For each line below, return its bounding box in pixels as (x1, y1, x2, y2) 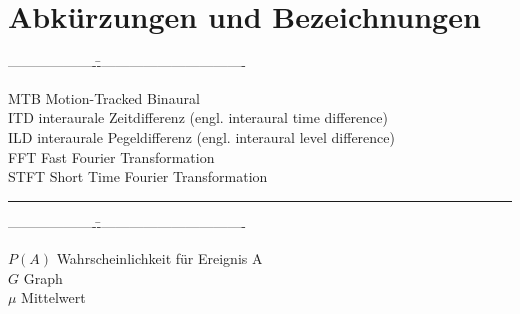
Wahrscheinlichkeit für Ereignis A (56, 248, 263, 269)
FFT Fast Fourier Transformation (8, 146, 215, 167)
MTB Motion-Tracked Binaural (8, 87, 200, 108)
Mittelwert (21, 287, 86, 308)
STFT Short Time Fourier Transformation (8, 166, 268, 187)
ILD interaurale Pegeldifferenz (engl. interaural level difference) (8, 126, 395, 147)
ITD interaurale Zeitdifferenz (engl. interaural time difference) (8, 107, 388, 128)
